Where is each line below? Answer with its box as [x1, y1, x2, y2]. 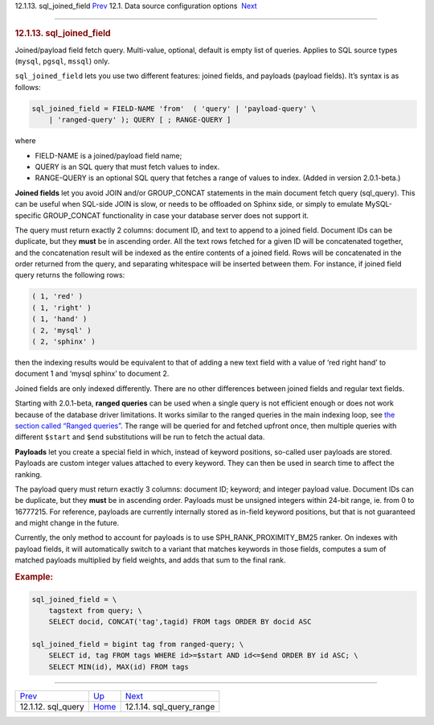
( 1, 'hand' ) [31, 315, 88, 323]
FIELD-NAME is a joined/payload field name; [35, 150, 182, 160]
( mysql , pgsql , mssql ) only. [14, 56, 110, 66]
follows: [14, 82, 41, 92]
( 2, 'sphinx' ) [31, 337, 96, 346]
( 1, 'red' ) [31, 292, 84, 301]
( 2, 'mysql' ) [31, 326, 92, 335]
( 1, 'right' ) [31, 303, 92, 312]
